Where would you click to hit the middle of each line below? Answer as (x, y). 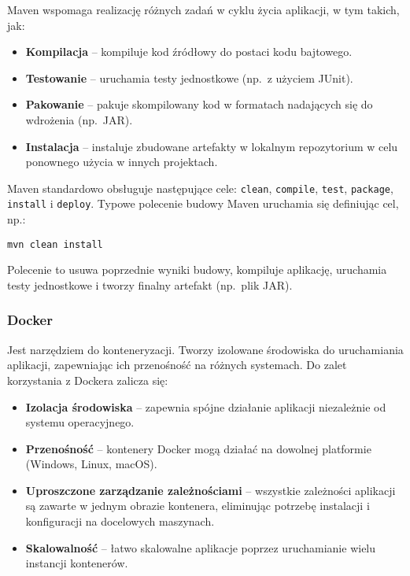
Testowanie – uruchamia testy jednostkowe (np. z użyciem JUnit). (189, 78)
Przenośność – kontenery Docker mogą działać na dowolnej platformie (198, 448)
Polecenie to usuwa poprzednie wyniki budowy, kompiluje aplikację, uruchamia (197, 270)
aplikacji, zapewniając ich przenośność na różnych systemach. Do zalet (177, 365)
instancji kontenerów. (77, 563)
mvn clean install (55, 244)
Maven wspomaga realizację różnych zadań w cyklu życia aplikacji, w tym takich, (203, 9)
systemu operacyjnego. (80, 422)
